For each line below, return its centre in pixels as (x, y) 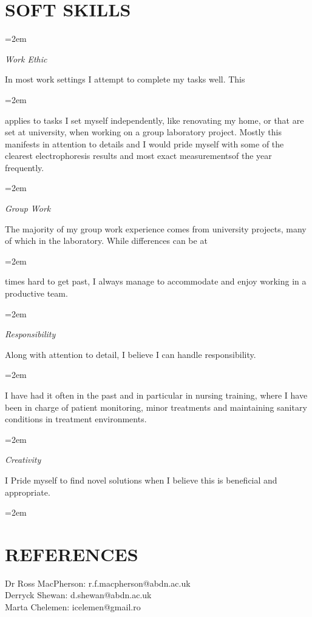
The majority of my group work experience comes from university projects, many (156, 228)
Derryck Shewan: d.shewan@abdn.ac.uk (78, 595)
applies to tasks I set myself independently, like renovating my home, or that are (154, 120)
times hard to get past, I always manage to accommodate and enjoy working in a (156, 281)
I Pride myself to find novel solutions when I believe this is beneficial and (141, 480)
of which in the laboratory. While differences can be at (106, 241)
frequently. (25, 167)
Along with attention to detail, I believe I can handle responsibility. (131, 354)
